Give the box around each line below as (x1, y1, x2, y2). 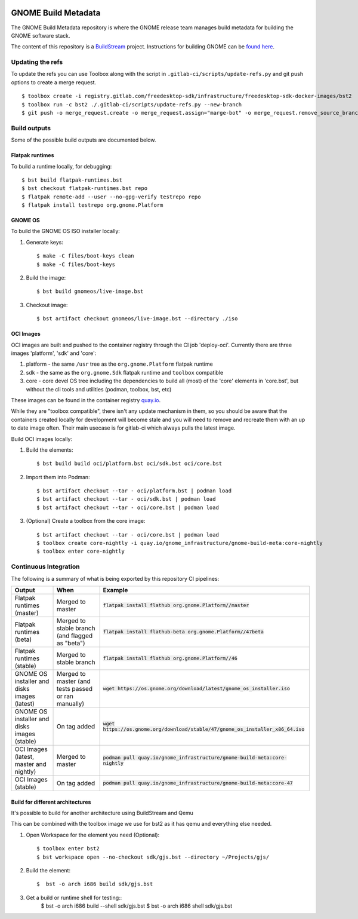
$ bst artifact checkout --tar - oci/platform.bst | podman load (36, 488, 232, 494)
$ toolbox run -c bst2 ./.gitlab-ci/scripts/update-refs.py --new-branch (21, 101, 242, 108)
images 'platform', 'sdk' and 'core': (11, 350, 97, 357)
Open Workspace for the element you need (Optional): (26, 831, 160, 838)
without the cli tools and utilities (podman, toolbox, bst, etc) (26, 385, 172, 393)
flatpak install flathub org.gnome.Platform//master (103, 602, 249, 609)
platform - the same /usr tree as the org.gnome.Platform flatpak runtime (26, 360, 213, 367)
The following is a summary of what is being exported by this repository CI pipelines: (11, 575, 220, 582)
